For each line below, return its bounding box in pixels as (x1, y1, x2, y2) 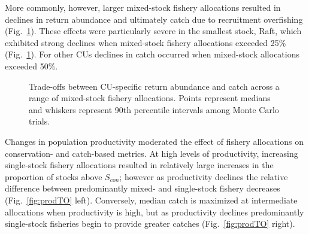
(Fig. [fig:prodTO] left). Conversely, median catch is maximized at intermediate (5, 193, 298, 206)
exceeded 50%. (5, 59, 58, 72)
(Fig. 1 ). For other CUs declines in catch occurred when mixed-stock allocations (5, 48, 300, 60)
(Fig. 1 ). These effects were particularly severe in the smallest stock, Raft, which (5, 25, 302, 37)
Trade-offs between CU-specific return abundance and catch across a (29, 80, 280, 92)
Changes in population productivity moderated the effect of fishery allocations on (5, 135, 304, 147)
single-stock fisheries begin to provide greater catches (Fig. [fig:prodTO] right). (5, 217, 295, 230)
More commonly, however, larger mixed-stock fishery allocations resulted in (5, 1, 281, 13)
